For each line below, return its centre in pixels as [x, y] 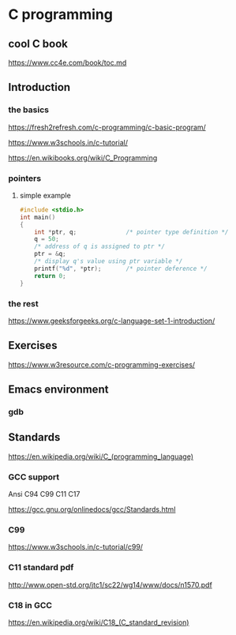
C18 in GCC [30, 605]
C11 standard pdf [41, 568]
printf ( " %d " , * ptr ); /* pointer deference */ [121, 269]
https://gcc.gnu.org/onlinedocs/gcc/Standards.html [92, 509]
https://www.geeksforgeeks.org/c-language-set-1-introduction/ [112, 321]
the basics [29, 110]
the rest [23, 303]
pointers [25, 178]
